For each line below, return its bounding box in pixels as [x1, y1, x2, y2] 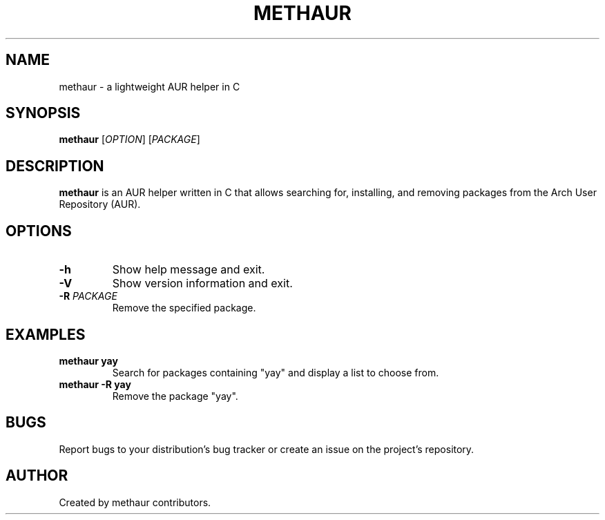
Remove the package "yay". [112, 389, 238, 402]
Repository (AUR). [59, 198, 141, 211]
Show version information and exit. [112, 276, 293, 291]
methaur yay [59, 354, 118, 367]
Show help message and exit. [112, 262, 265, 277]
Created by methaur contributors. [59, 496, 211, 508]
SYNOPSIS [6, 104, 81, 122]
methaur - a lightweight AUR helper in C [59, 80, 240, 93]
